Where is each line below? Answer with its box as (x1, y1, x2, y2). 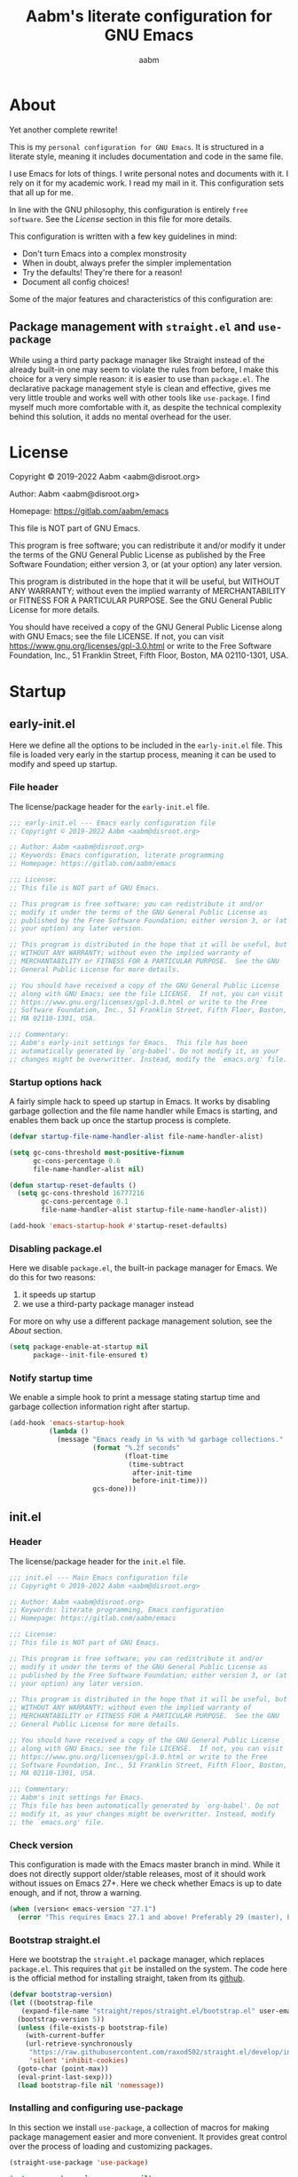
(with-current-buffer (25, 2031, 105, 2040)
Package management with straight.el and (9, 320, 255, 335)
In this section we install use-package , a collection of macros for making (9, 2122, 270, 2133)
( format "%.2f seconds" (92, 1443, 180, 1453)
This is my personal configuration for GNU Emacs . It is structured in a (9, 141, 264, 152)
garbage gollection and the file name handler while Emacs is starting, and (9, 1105, 278, 1116)
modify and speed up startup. (9, 759, 118, 770)
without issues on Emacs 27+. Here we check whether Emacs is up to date (9, 1878, 282, 1888)
